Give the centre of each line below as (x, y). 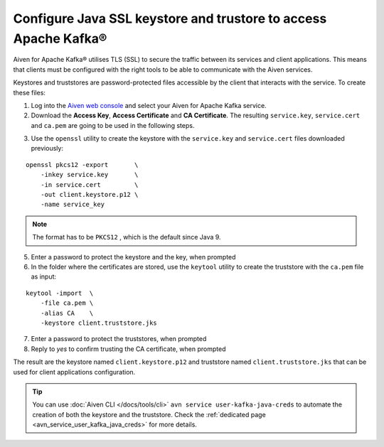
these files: (30, 92)
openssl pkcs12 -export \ (82, 165)
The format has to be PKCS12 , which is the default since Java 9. (127, 237)
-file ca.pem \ (67, 303)
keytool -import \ (60, 293)
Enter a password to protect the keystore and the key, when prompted (133, 257)
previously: (47, 149)
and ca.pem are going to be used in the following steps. (113, 125)
